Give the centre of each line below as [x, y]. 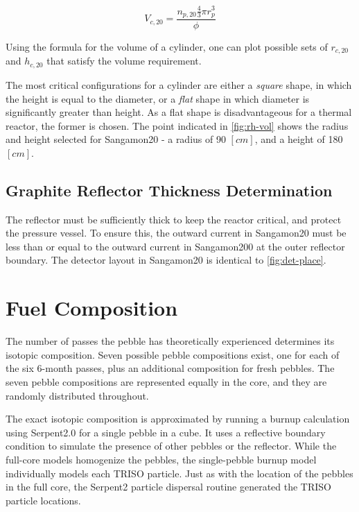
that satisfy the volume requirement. [124, 61]
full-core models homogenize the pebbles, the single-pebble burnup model [161, 459]
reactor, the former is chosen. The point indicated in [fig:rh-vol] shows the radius [177, 125]
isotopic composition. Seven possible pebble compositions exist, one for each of [173, 354]
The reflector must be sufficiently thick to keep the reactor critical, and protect [174, 219]
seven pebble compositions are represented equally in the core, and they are [166, 381]
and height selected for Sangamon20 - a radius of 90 [116, 139]
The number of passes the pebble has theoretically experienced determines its [170, 341]
